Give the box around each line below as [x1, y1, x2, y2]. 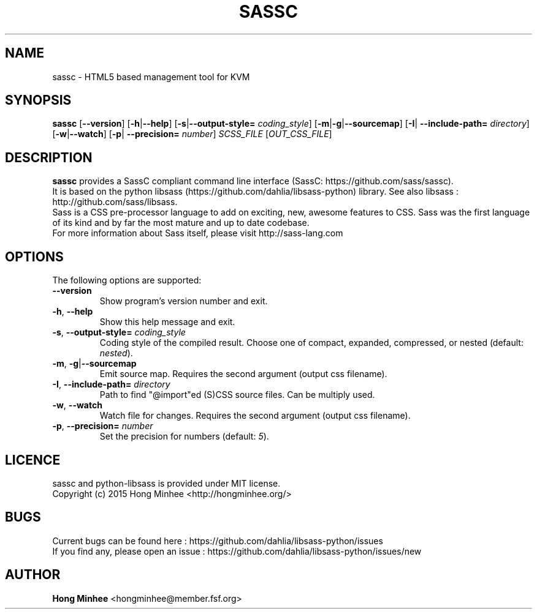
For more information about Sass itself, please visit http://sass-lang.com [52, 228, 343, 239]
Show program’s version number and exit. [99, 296, 268, 307]
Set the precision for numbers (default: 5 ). [99, 431, 269, 442]
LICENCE [5, 452, 61, 468]
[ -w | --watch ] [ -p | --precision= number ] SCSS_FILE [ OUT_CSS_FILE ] [52, 129, 332, 140]
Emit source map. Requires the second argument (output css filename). [99, 369, 387, 380]
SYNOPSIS [5, 92, 72, 108]
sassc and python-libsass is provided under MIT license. [52, 477, 281, 489]
